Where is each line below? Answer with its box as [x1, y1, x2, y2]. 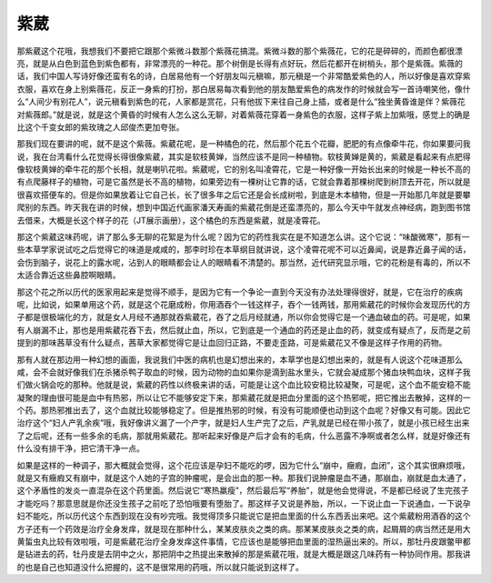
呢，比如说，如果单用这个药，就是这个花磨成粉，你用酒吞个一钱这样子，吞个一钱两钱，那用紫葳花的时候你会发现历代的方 [16, 298, 471, 309]
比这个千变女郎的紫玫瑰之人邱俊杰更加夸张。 [16, 121, 185, 132]
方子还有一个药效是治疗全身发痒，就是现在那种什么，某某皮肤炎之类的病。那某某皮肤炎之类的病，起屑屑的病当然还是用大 [16, 523, 471, 534]
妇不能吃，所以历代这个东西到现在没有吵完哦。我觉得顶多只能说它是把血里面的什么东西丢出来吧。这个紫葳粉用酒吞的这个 [16, 510, 471, 522]
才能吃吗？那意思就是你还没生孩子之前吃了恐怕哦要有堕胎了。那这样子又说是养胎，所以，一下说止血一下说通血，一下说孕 [16, 498, 471, 508]
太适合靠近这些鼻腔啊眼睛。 [16, 269, 121, 281]
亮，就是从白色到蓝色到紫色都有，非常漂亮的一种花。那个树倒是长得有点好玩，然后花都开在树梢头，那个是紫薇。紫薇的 [16, 57, 463, 68]
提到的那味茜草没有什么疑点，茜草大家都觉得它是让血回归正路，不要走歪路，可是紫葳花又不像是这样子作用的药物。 [16, 337, 447, 348]
